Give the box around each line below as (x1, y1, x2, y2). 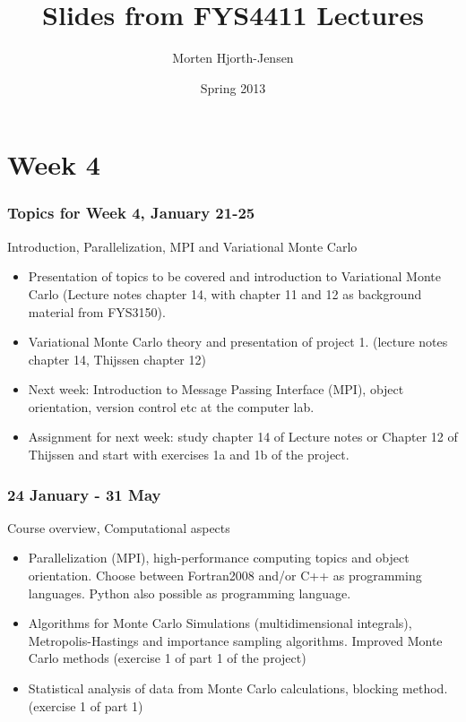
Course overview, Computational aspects (7, 518, 230, 537)
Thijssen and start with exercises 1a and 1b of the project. (28, 445, 349, 464)
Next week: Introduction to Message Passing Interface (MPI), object (28, 380, 404, 399)
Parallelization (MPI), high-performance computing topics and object (28, 548, 410, 567)
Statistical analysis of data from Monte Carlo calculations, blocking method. (28, 679, 448, 698)
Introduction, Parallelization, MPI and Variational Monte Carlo (7, 236, 358, 255)
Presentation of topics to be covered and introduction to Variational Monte (28, 267, 442, 286)
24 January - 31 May (7, 483, 161, 505)
